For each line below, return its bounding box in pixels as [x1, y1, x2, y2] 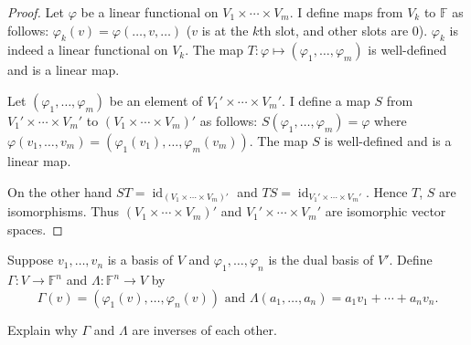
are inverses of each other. [132, 319, 277, 339]
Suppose [7, 250, 54, 269]
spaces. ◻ [7, 219, 63, 238]
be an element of [109, 90, 203, 110]
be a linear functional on [80, 3, 219, 21]
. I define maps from [289, 3, 403, 21]
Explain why [7, 319, 78, 339]
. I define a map [282, 90, 370, 110]
